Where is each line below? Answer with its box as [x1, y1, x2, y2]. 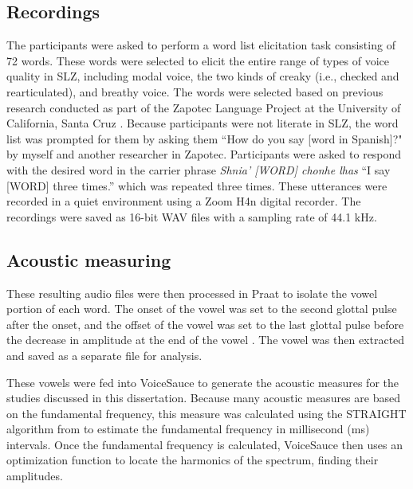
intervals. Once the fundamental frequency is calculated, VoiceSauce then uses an [6, 436, 403, 452]
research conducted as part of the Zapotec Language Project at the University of [6, 99, 401, 115]
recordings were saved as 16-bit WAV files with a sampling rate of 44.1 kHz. [6, 208, 377, 225]
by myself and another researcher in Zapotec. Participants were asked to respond [6, 146, 402, 162]
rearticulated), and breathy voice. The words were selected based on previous [6, 83, 383, 100]
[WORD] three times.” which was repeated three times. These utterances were [6, 177, 387, 194]
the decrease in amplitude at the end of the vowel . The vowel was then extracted [6, 331, 405, 348]
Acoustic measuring [6, 247, 171, 272]
